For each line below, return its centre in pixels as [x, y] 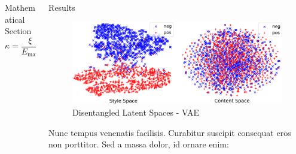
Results [62, 7]
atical [15, 19]
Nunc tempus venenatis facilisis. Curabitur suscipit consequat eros [170, 132]
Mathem [20, 7]
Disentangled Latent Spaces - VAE [136, 112]
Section [18, 31]
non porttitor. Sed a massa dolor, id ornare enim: [139, 144]
